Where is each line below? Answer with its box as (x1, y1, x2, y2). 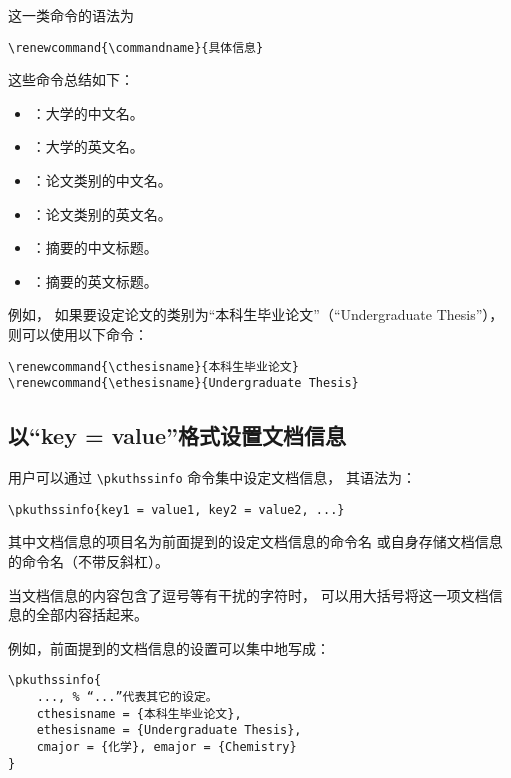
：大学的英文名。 (31, 136, 144, 157)
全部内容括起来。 (35, 604, 148, 625)
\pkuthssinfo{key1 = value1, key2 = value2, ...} (8, 502, 345, 517)
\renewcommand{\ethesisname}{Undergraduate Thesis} (8, 376, 359, 391)
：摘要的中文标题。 (31, 237, 158, 258)
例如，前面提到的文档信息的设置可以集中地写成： (8, 637, 330, 658)
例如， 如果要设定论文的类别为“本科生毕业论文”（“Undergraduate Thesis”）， (8, 304, 504, 325)
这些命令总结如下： (8, 69, 134, 90)
